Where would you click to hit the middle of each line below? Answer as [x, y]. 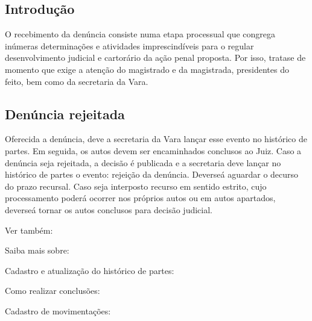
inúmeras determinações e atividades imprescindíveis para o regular [129, 45]
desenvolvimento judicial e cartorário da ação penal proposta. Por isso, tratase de [155, 58]
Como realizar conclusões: [53, 291]
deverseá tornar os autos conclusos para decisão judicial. [109, 209]
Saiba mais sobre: [37, 250]
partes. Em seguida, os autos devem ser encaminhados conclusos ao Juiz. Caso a [153, 150]
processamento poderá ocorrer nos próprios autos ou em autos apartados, [140, 198]
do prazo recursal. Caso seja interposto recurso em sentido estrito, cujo [136, 186]
